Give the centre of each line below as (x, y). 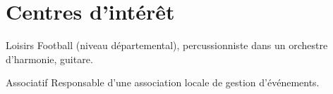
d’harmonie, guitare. (49, 59)
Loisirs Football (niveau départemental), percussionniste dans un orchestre (167, 45)
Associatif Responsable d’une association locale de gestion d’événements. (163, 82)
